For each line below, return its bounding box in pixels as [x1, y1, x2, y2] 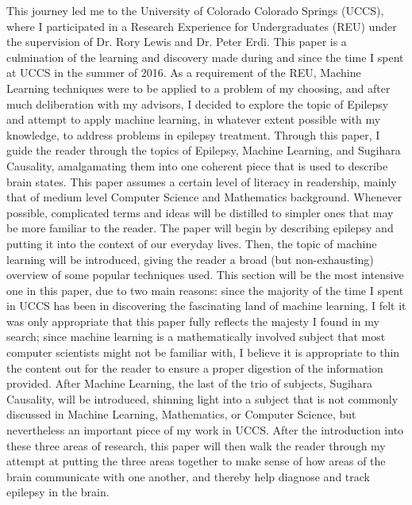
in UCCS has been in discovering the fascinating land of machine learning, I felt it [6, 297, 406, 314]
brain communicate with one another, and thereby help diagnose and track [6, 468, 370, 484]
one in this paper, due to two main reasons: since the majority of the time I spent [6, 281, 404, 298]
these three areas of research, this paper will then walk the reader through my [6, 437, 386, 453]
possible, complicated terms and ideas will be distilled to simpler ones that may [6, 204, 394, 220]
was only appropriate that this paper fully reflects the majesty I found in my [6, 312, 379, 329]
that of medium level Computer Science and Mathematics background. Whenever [6, 189, 402, 205]
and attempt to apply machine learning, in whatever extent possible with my [6, 111, 381, 128]
